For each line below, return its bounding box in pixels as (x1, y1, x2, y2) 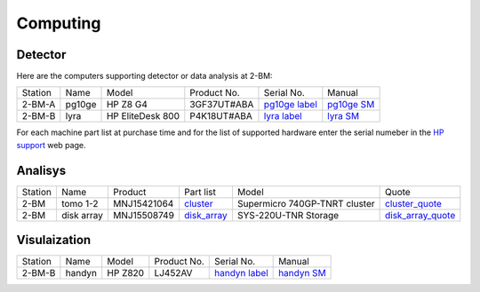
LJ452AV (154, 267, 193, 280)
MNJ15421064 (112, 197, 174, 209)
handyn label (214, 267, 268, 280)
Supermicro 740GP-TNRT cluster (236, 197, 375, 209)
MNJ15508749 (112, 209, 175, 221)
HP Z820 (107, 267, 145, 280)
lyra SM (327, 110, 360, 122)
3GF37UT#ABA (189, 99, 254, 111)
